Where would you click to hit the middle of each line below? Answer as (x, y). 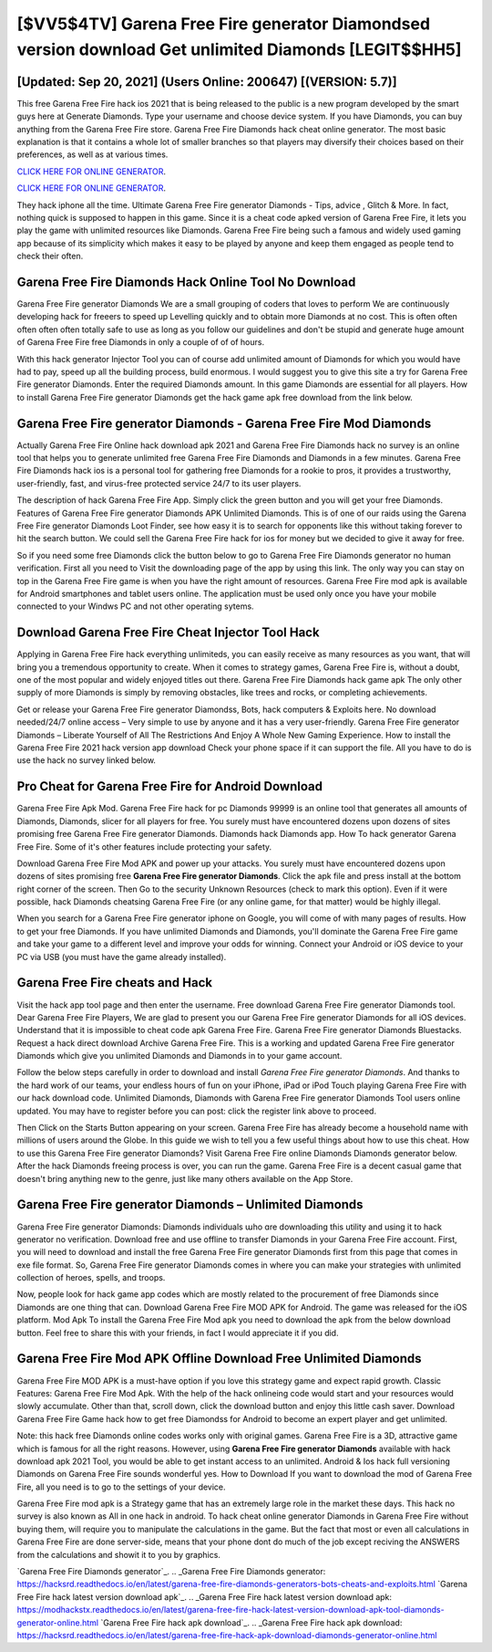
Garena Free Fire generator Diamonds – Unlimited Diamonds (190, 1205)
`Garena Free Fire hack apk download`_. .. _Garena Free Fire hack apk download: (251, 1622)
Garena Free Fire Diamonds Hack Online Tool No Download (186, 282)
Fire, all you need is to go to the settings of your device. (122, 1487)
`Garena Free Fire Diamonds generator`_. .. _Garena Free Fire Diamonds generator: (171, 1572)
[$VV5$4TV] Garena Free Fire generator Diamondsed (224, 24)
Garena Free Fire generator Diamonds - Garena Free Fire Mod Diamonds (224, 423)
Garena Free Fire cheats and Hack (115, 983)
